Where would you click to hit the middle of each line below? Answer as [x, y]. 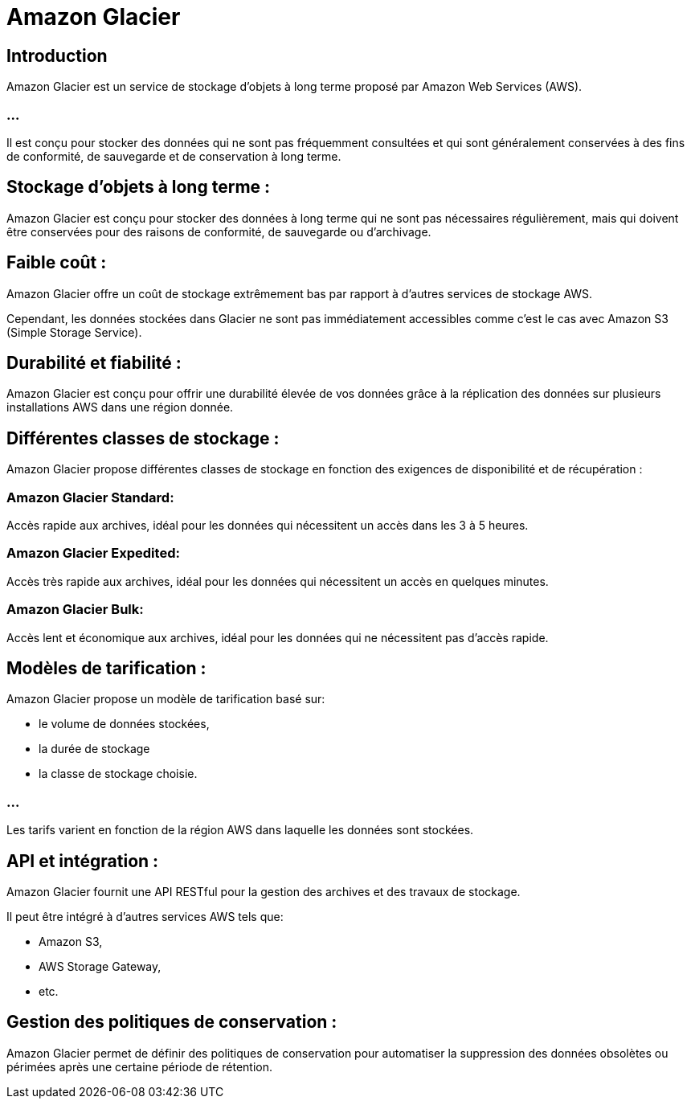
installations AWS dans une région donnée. [120, 407]
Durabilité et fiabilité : [94, 363]
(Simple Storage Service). [74, 332]
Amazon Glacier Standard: [90, 497]
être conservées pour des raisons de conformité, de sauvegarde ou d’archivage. [219, 231]
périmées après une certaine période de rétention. [139, 1066]
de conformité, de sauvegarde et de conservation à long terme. [174, 156]
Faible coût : [57, 263]
